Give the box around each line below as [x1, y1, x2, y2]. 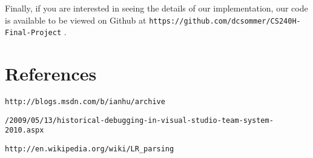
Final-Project [5, 28, 62, 38]
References [5, 61, 97, 86]
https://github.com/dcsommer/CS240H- [149, 16, 301, 25]
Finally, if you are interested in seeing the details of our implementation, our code [5, 2, 308, 14]
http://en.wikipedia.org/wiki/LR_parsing [5, 145, 174, 153]
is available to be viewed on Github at [5, 13, 147, 26]
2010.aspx [5, 126, 44, 135]
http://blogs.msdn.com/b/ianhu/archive [5, 97, 165, 107]
